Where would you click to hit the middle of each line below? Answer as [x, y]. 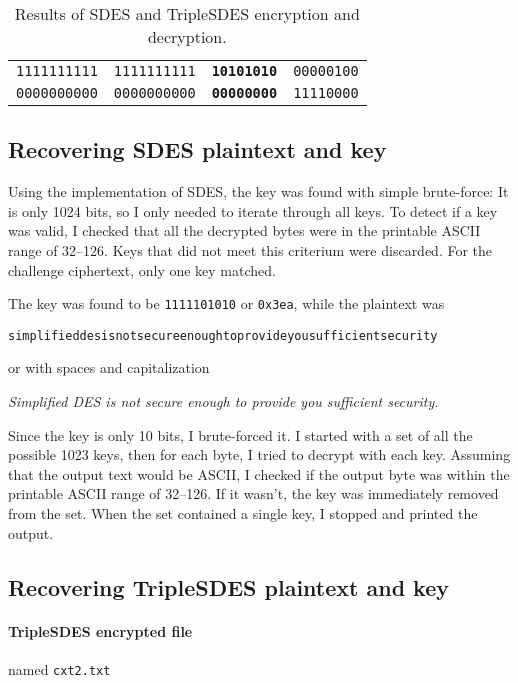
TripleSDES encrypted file [100, 630]
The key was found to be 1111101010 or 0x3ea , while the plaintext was [226, 303]
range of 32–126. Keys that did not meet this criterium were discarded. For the [250, 249]
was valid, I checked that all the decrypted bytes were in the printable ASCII [244, 230]
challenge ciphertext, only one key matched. [142, 269]
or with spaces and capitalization [109, 367]
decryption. [187, 36]
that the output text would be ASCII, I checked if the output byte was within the [259, 473]
